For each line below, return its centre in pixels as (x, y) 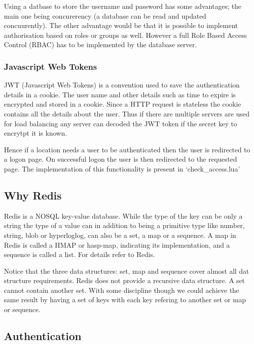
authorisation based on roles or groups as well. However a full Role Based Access (126, 35)
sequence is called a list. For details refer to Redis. (80, 254)
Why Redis (33, 195)
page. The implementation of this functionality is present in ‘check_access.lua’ (122, 168)
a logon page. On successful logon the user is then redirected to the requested (121, 159)
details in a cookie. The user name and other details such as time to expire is (120, 94)
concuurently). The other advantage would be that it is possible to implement (121, 25)
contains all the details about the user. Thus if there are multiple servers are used (127, 113)
